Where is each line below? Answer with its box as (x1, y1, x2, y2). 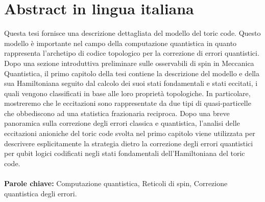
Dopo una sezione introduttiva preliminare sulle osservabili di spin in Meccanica (4, 57, 254, 68)
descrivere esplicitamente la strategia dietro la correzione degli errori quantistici (4, 138, 253, 148)
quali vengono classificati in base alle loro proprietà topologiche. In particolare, (4, 87, 251, 98)
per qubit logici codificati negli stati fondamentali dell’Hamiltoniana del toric (4, 148, 245, 159)
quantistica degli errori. (4, 188, 77, 198)
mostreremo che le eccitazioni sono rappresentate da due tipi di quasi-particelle (4, 98, 251, 108)
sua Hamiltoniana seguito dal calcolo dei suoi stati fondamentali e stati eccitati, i (4, 78, 258, 88)
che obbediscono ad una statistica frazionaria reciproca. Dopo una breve (4, 107, 230, 118)
